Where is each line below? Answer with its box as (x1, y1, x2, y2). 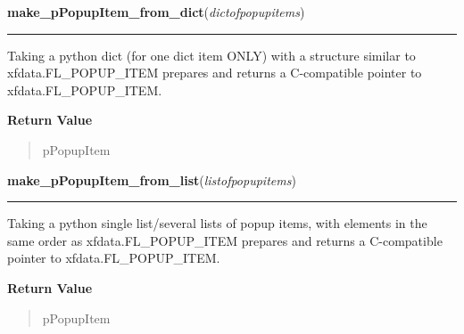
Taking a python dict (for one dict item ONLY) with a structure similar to (7, 45, 416, 64)
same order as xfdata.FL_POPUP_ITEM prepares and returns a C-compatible (7, 231, 443, 249)
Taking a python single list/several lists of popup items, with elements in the (7, 214, 427, 232)
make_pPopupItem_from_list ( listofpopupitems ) (7, 170, 296, 189)
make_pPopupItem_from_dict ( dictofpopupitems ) (7, 3, 305, 20)
